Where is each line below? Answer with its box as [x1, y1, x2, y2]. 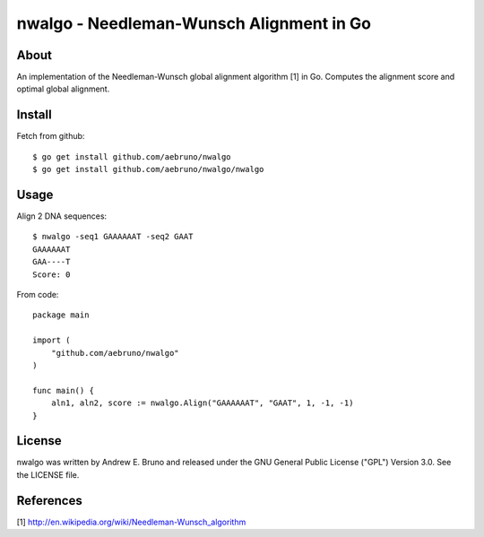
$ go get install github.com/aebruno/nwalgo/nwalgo [32, 164, 264, 175]
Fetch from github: [16, 131, 85, 142]
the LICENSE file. [16, 469, 80, 480]
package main [32, 310, 90, 320]
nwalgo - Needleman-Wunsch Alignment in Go [16, 13, 372, 33]
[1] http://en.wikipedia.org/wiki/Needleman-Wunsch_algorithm [16, 516, 246, 527]
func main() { [32, 385, 94, 395]
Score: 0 [32, 269, 71, 280]
